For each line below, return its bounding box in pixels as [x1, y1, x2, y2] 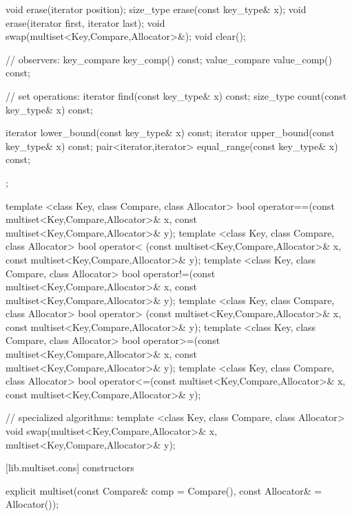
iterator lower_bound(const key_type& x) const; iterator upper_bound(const [6, 125, 335, 140]
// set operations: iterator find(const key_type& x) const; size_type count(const [6, 88, 347, 103]
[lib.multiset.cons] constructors [6, 460, 134, 475]
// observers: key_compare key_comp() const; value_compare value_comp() [6, 52, 332, 66]
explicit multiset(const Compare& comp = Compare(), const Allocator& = [6, 483, 322, 497]
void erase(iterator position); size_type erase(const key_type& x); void [6, 2, 307, 16]
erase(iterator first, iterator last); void [6, 15, 165, 30]
